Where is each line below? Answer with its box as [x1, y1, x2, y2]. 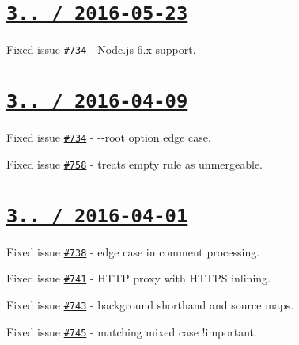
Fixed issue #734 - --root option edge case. [6, 129, 211, 146]
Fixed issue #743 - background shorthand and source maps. [6, 297, 294, 313]
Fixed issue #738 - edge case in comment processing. [6, 243, 260, 260]
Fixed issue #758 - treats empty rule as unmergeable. [6, 155, 263, 172]
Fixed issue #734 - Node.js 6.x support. [6, 41, 196, 58]
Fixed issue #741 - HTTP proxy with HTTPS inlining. [6, 270, 271, 286]
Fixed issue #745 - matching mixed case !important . [6, 323, 257, 339]
